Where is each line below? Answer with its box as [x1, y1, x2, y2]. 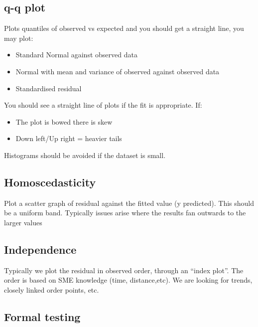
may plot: [4, 32, 33, 43]
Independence [4, 241, 77, 257]
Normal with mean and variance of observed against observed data [15, 66, 220, 76]
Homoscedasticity [4, 174, 96, 189]
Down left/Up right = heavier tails [15, 133, 122, 144]
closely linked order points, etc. [4, 284, 99, 295]
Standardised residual [15, 83, 82, 93]
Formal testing [4, 309, 81, 324]
